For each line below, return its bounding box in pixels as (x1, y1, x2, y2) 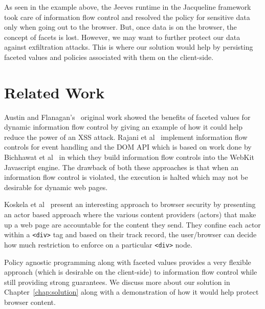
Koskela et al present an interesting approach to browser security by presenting (4, 199, 256, 210)
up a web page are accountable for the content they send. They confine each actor (4, 219, 261, 230)
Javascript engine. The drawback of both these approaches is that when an (4, 161, 238, 172)
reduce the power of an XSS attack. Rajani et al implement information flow (4, 131, 248, 142)
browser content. (4, 296, 56, 307)
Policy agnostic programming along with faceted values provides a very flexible (4, 256, 251, 267)
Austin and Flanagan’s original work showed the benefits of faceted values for (4, 111, 251, 122)
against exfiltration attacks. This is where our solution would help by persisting (4, 42, 253, 52)
